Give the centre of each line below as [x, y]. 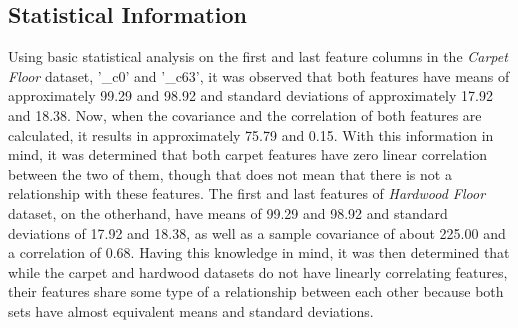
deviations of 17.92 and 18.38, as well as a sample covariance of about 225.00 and [257, 232]
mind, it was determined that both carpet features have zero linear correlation [248, 154]
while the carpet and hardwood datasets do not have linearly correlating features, [258, 271]
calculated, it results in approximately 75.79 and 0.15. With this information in [251, 134]
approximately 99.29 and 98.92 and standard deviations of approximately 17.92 [250, 95]
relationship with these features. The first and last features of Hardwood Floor [247, 193]
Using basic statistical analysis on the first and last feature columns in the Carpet [258, 56]
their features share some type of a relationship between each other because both [256, 291]
